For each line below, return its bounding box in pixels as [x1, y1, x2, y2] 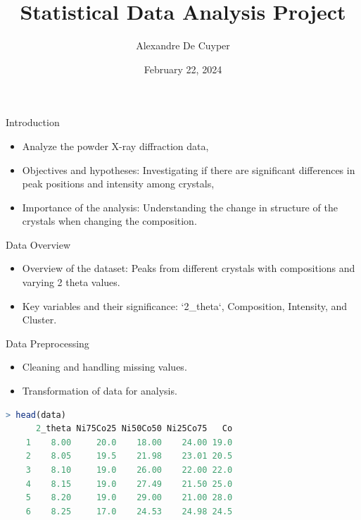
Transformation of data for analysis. [22, 383, 177, 398]
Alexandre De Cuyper [136, 38, 230, 53]
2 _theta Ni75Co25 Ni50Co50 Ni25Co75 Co [35, 423, 233, 434]
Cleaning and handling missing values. [22, 359, 187, 374]
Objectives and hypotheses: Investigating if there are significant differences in [22, 162, 355, 177]
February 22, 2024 [144, 61, 222, 76]
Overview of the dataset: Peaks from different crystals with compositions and [22, 261, 355, 276]
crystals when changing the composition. [22, 213, 197, 228]
